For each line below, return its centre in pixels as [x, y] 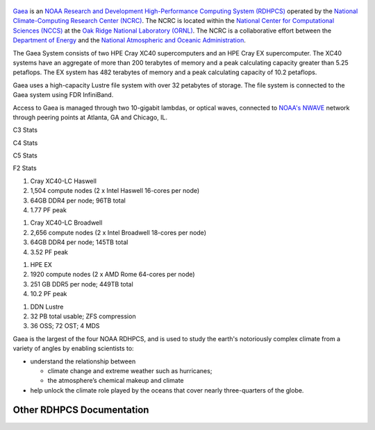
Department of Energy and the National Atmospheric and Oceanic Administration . [129, 40]
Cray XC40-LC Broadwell [66, 223]
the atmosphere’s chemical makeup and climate [116, 381]
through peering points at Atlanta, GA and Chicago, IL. [90, 117]
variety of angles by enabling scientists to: [74, 349]
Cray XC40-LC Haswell [64, 181]
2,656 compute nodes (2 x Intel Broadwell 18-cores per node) [118, 232]
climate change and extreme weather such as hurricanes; [130, 370]
